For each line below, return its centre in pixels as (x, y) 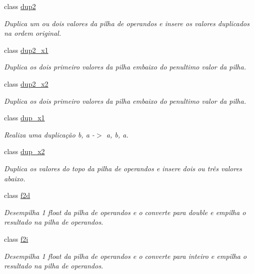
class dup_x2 (25, 151)
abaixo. (15, 178)
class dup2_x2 (26, 83)
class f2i (16, 238)
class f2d (17, 195)
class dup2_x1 (26, 50)
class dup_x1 (25, 118)
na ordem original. (33, 33)
